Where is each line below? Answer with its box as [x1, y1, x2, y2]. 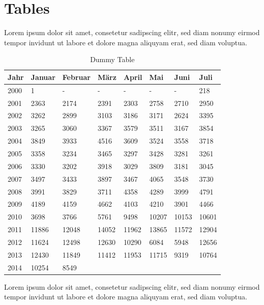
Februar [62, 71, 91, 82]
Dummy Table [90, 54, 135, 65]
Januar [31, 71, 55, 82]
